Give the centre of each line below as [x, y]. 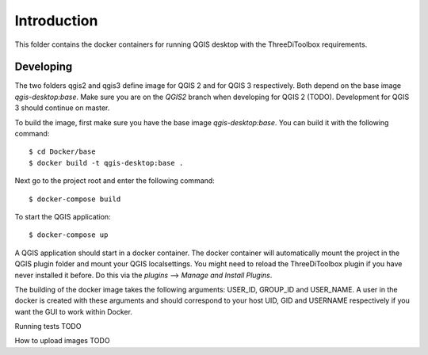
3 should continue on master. [62, 108]
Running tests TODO [48, 326]
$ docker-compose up [69, 235]
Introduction [56, 21]
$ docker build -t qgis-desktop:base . [106, 163]
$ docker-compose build [75, 199]
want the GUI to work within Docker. [73, 311]
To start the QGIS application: [63, 216]
